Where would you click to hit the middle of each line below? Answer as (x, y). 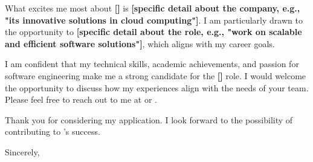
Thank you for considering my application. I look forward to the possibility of (149, 119)
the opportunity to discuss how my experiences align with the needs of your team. (157, 87)
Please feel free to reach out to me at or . (81, 99)
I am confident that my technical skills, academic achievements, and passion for (152, 64)
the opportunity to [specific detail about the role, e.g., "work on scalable (153, 32)
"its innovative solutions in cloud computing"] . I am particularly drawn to (154, 20)
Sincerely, (22, 151)
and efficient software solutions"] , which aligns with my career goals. (140, 43)
